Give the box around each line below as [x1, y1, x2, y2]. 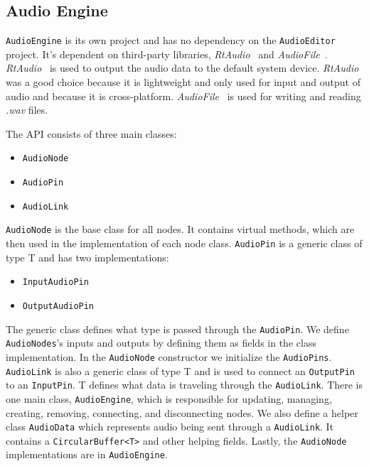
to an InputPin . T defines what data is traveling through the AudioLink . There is [6, 377, 363, 392]
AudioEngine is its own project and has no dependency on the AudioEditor [6, 33, 336, 48]
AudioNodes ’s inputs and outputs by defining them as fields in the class [6, 335, 316, 350]
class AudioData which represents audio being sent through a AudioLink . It [6, 419, 334, 434]
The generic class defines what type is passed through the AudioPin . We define [6, 321, 349, 336]
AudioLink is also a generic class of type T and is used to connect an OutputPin [6, 363, 355, 378]
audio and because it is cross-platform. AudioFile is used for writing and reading [6, 88, 361, 103]
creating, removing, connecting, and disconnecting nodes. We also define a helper [6, 405, 358, 420]
